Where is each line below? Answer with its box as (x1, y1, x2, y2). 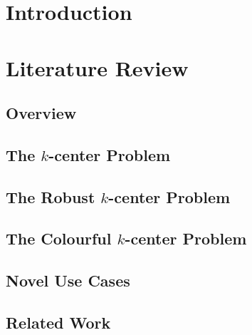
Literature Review (6, 53, 189, 82)
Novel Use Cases (6, 269, 130, 292)
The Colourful (6, 227, 112, 249)
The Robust (6, 185, 95, 207)
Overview (6, 102, 77, 124)
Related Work (6, 311, 111, 334)
